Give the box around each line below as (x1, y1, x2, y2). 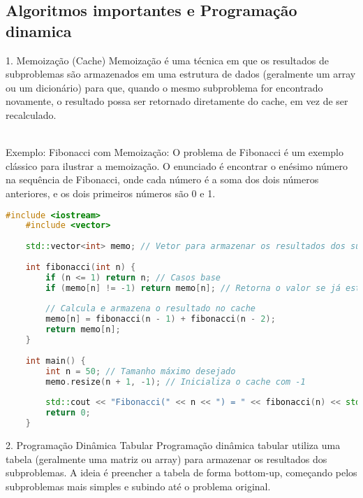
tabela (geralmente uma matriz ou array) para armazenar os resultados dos (6, 451, 327, 466)
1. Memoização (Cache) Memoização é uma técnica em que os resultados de (6, 52, 329, 67)
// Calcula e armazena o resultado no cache (45, 304, 255, 314)
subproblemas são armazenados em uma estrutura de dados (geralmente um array (6, 66, 356, 81)
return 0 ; (45, 408, 91, 418)
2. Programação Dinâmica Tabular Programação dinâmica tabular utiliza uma (6, 437, 341, 452)
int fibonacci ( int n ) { (25, 262, 136, 272)
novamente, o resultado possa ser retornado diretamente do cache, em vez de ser (6, 94, 348, 108)
